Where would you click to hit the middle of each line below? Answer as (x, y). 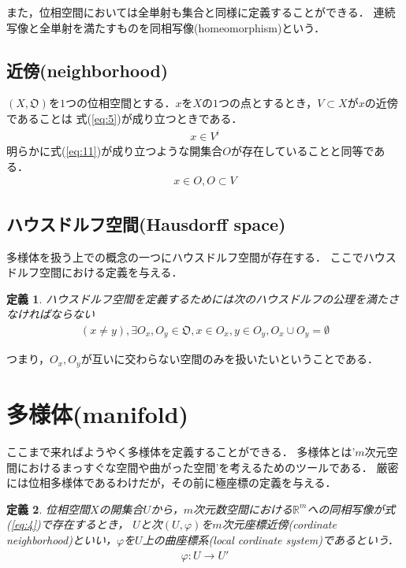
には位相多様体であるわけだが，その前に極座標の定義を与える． (171, 483)
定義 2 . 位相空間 (48, 509)
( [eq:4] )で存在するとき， (68, 524)
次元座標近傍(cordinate (279, 524)
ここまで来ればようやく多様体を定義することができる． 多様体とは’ (181, 451)
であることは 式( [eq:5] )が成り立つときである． (125, 118)
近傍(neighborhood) (88, 70)
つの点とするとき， (268, 103)
